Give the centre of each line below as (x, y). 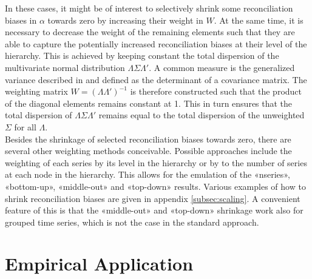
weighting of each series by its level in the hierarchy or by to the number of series (156, 162)
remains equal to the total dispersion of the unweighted (202, 115)
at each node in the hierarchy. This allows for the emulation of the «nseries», (148, 174)
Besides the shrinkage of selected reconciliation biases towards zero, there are (148, 139)
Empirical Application (99, 264)
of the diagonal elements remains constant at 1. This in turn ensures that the (149, 103)
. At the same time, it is (259, 20)
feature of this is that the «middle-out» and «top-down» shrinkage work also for (154, 210)
